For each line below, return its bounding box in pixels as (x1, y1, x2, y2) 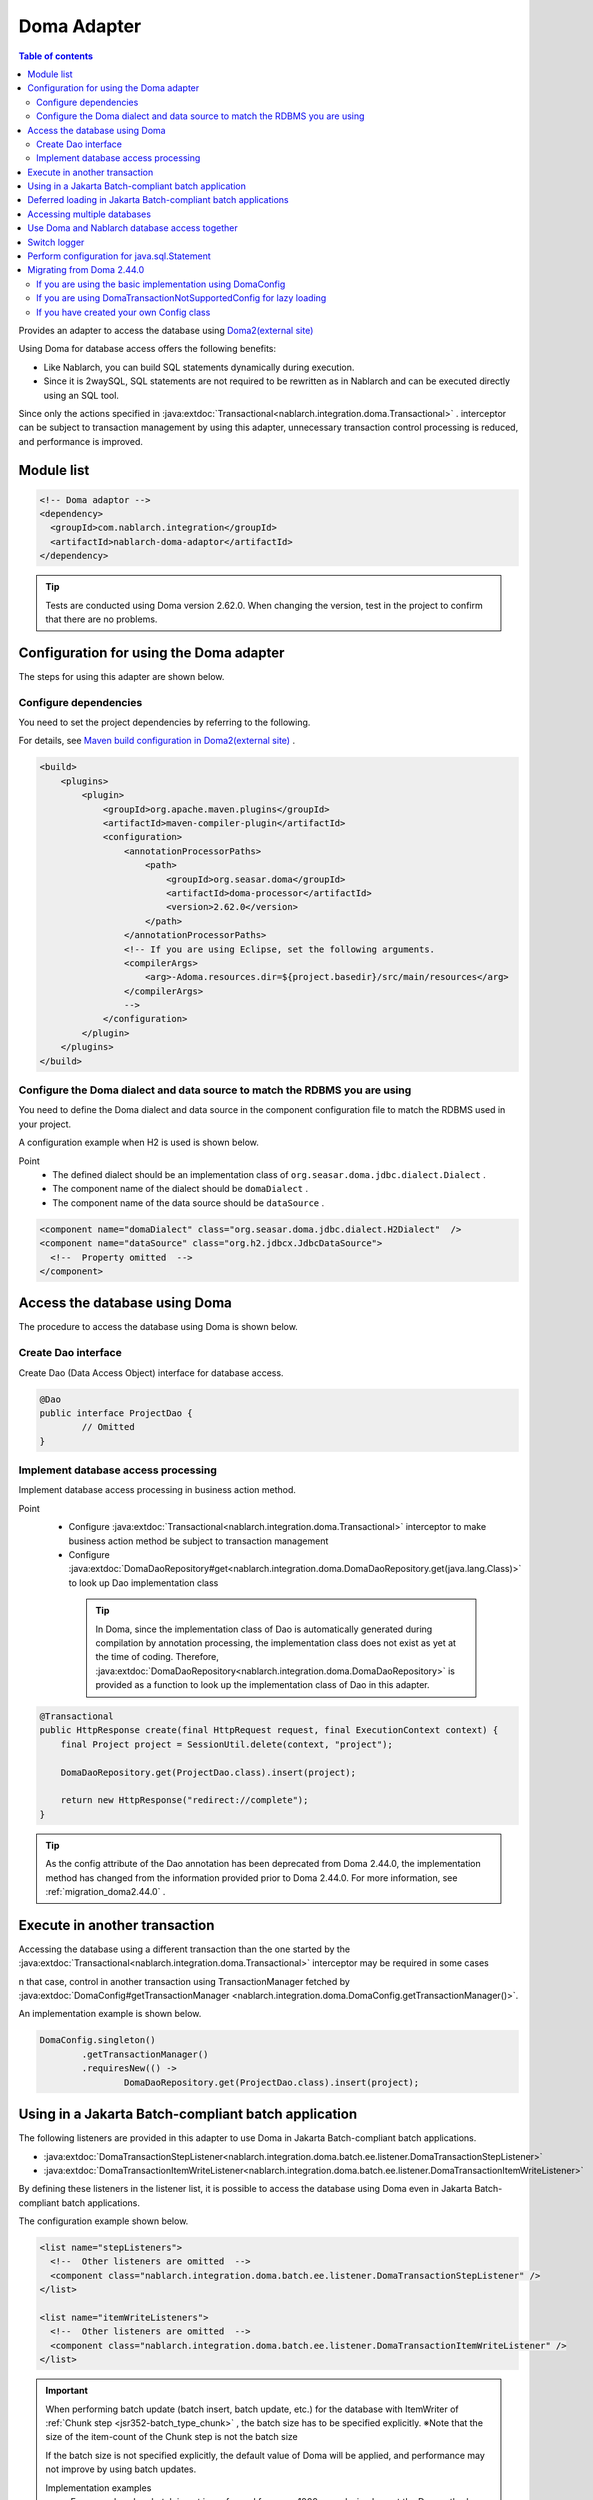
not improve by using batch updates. (45, 2463, 197, 2475)
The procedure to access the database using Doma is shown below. (18, 1321, 299, 1333)
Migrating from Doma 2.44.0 (27, 264, 145, 276)
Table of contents (18, 50, 94, 62)
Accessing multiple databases (27, 208, 152, 220)
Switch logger (27, 236, 85, 248)
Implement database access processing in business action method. (18, 1484, 297, 1496)
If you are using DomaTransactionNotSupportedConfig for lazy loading (36, 292, 327, 304)
